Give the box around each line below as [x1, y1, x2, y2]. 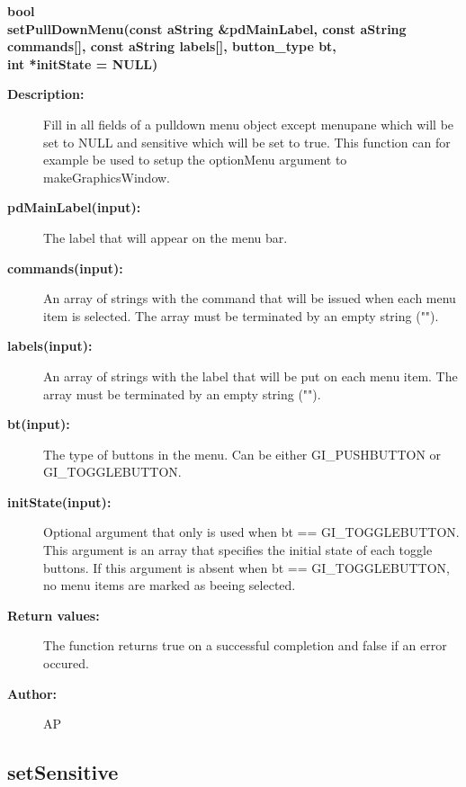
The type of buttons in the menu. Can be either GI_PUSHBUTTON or [43, 444, 442, 463]
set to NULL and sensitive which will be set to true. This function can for [43, 132, 451, 151]
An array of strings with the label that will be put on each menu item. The [43, 366, 458, 385]
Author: [7, 684, 58, 702]
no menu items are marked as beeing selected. [43, 576, 296, 595]
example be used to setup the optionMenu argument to [43, 150, 347, 169]
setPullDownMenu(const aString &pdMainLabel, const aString [7, 19, 407, 38]
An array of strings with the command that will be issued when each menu [43, 289, 456, 308]
